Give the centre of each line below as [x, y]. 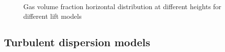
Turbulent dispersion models [77, 42]
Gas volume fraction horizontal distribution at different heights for [122, 6]
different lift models [52, 16]
